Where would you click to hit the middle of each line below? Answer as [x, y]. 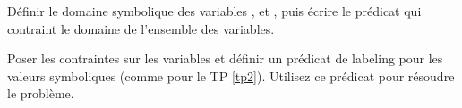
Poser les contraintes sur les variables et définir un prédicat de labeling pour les [225, 58]
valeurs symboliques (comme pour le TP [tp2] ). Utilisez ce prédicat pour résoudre [231, 75]
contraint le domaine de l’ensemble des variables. [141, 28]
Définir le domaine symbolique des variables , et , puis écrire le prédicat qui [214, 11]
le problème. [41, 93]
